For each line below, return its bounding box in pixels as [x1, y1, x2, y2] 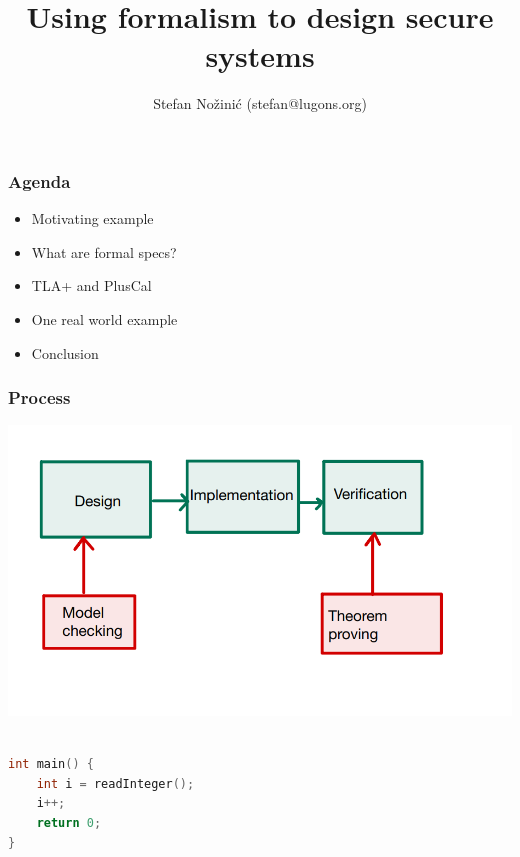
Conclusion [31, 342, 99, 363]
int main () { [8, 757, 94, 772]
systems [205, 35, 315, 76]
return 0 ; [36, 816, 102, 831]
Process [8, 385, 71, 410]
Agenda [8, 168, 71, 193]
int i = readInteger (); [36, 776, 195, 791]
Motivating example [31, 208, 154, 229]
